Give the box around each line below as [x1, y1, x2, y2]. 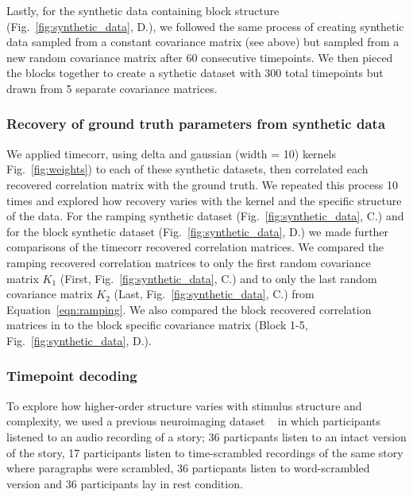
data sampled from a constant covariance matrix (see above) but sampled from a [6, 33, 399, 50]
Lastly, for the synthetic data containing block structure [6, 2, 280, 18]
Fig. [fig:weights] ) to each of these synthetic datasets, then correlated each [6, 161, 369, 177]
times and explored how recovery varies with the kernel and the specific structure [6, 192, 402, 208]
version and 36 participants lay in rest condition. [6, 475, 243, 491]
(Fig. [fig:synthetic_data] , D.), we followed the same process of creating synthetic [6, 17, 404, 34]
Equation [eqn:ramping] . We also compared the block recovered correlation [6, 301, 372, 317]
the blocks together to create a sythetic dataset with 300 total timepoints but [6, 64, 384, 81]
